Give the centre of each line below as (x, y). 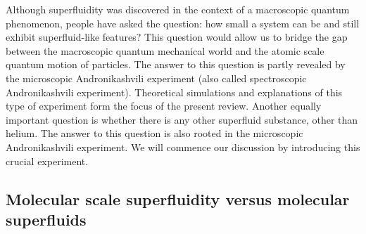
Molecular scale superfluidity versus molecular (178, 199)
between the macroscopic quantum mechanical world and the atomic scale (165, 50)
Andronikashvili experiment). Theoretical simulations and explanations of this (174, 92)
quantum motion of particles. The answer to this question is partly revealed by (176, 64)
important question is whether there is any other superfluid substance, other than (182, 119)
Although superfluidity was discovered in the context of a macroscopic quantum (178, 9)
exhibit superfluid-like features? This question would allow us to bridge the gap (177, 37)
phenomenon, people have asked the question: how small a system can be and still (183, 23)
